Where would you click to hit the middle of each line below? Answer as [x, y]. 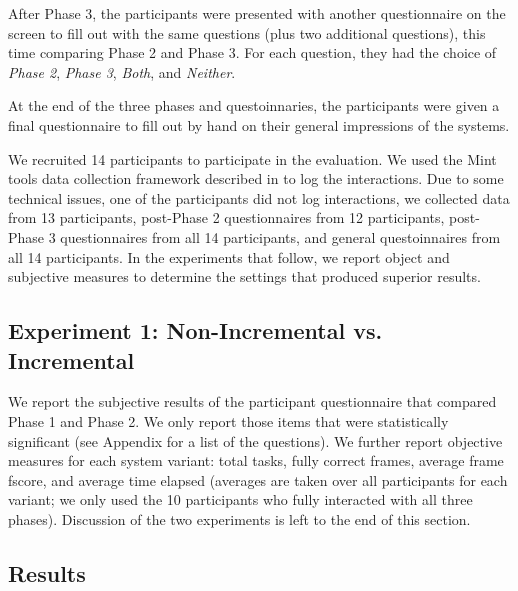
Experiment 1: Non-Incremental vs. [195, 330]
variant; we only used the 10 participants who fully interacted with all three [240, 499]
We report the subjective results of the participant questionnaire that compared [252, 401]
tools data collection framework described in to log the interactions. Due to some [256, 178]
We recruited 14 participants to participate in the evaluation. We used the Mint [252, 158]
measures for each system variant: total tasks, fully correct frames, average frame [256, 460]
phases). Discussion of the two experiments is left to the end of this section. [239, 518]
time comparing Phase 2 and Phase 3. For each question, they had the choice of [252, 52]
